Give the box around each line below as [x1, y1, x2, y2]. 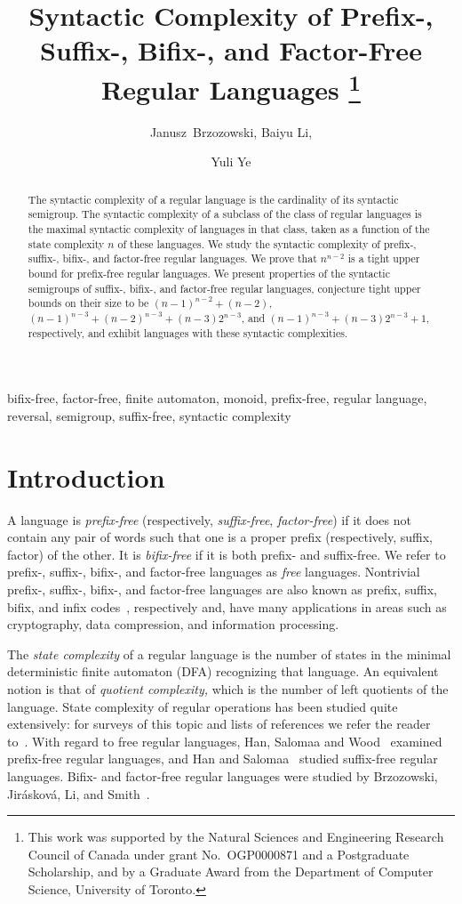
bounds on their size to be [28, 295, 149, 311]
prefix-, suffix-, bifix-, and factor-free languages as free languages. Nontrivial [7, 562, 420, 581]
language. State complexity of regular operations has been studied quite [7, 697, 398, 715]
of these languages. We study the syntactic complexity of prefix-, [117, 236, 417, 251]
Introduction [7, 458, 165, 495]
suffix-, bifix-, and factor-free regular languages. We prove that [28, 251, 317, 266]
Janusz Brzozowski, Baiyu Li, [149, 122, 313, 141]
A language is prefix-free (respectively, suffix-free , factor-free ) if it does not [7, 510, 411, 529]
